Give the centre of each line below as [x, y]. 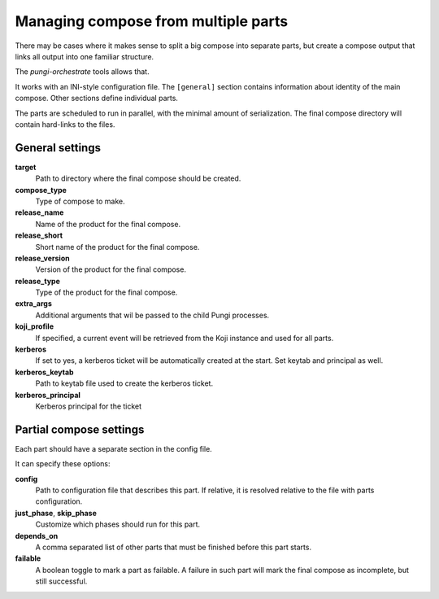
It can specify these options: [63, 464]
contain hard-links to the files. [65, 124]
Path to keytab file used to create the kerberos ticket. [124, 383]
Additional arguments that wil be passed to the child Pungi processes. [152, 315]
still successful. [61, 581]
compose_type [41, 190]
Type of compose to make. [80, 201]
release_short [39, 235]
